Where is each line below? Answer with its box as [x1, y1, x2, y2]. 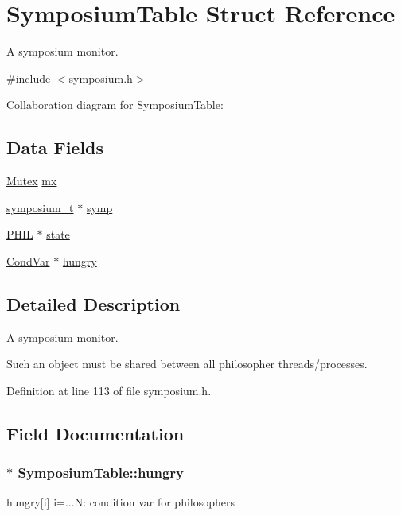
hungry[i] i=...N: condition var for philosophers [6, 494, 235, 510]
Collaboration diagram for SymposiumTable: [6, 96, 224, 113]
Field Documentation [6, 421, 185, 445]
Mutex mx [6, 173, 57, 189]
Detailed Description [6, 291, 181, 316]
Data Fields [6, 135, 104, 160]
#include [6, 69, 51, 86]
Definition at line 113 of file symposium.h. [6, 382, 212, 398]
